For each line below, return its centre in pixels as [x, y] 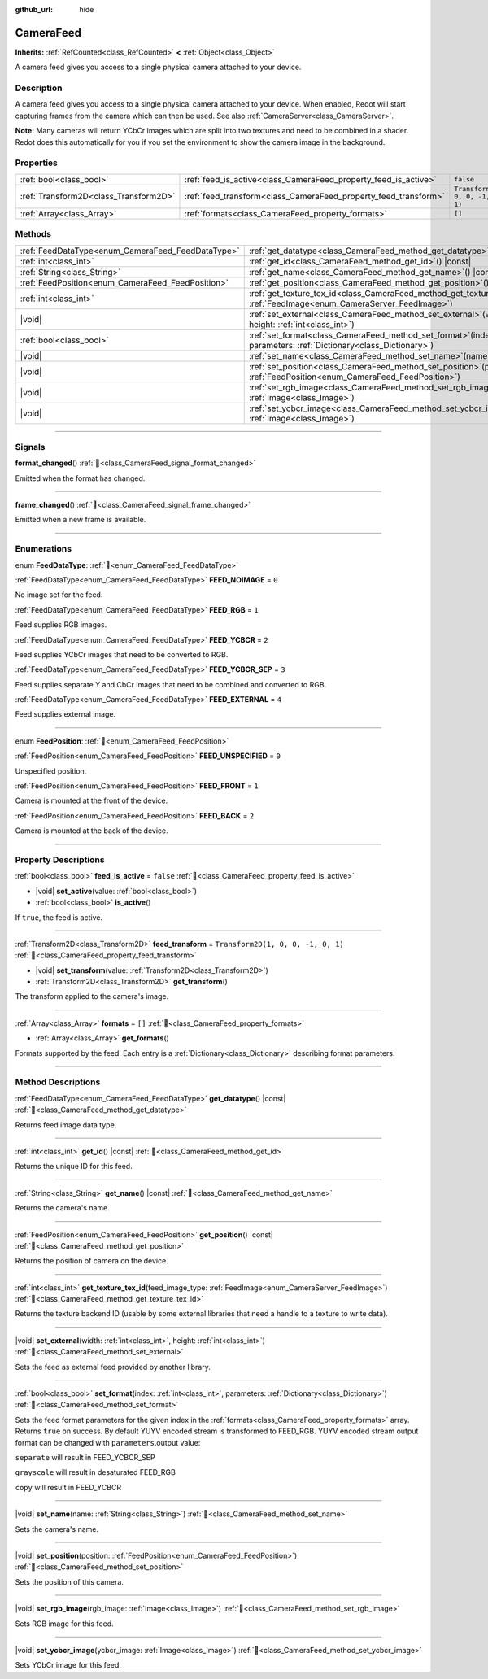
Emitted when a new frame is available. [81, 520]
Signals [30, 447]
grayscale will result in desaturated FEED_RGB [96, 1472]
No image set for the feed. [59, 595]
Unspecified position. [51, 771]
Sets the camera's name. [57, 1529]
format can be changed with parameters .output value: [108, 1442]
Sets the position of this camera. [69, 1581]
